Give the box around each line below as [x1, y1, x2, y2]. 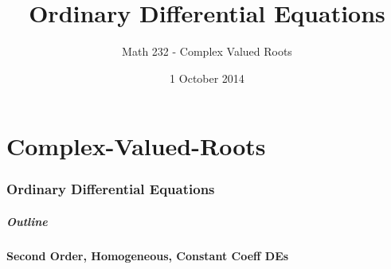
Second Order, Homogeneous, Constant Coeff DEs [6, 247, 289, 263]
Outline [6, 212, 48, 229]
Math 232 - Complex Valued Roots [122, 43, 292, 60]
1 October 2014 [170, 69, 244, 86]
